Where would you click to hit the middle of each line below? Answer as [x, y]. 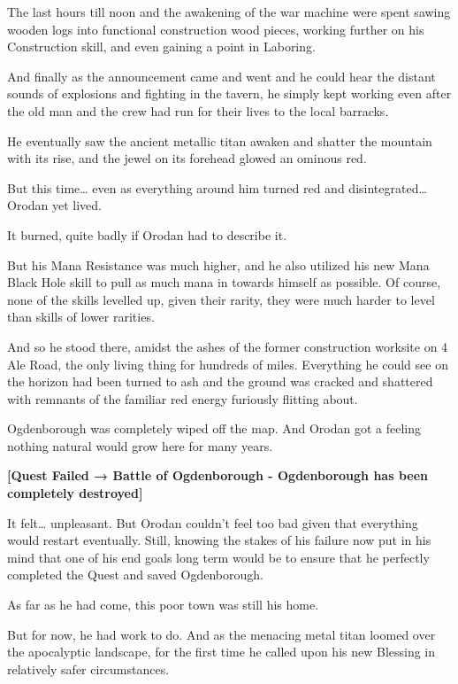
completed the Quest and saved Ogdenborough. [135, 575]
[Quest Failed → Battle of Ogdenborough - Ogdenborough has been [218, 475]
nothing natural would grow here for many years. [140, 445]
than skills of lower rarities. [81, 317]
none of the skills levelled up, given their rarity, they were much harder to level [221, 299]
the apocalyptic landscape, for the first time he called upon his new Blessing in [221, 652]
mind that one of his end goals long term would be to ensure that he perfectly [218, 557]
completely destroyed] [75, 493]
